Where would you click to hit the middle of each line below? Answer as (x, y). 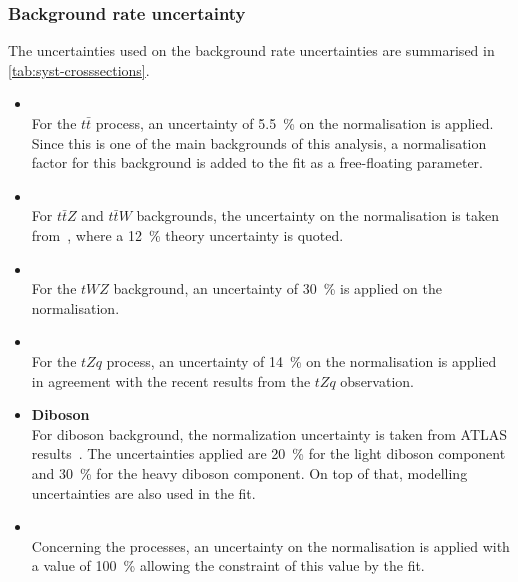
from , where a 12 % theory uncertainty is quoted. (187, 234)
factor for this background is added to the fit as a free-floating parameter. (257, 162)
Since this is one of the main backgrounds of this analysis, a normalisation (259, 142)
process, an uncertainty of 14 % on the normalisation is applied (301, 360)
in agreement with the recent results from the (171, 380)
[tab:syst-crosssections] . (79, 69)
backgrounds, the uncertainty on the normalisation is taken (317, 215)
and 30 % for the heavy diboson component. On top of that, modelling (249, 472)
